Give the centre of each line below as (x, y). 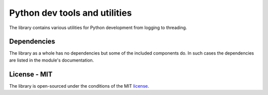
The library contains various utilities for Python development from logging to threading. (98, 28)
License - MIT (31, 74)
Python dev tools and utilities (70, 13)
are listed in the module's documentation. (52, 60)
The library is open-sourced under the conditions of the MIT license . (79, 86)
